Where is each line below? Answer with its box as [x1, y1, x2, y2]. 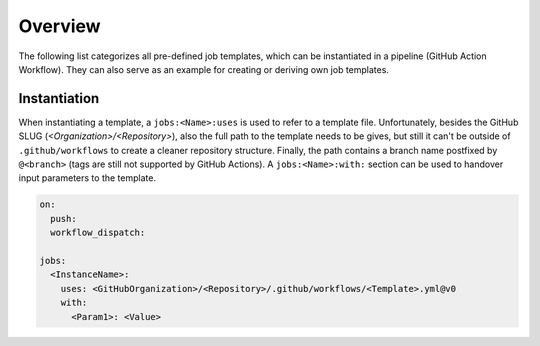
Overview [18, 15, 101, 37]
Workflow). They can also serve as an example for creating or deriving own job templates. [18, 63, 390, 75]
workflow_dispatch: [50, 227, 146, 239]
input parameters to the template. [18, 172, 157, 184]
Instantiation [18, 90, 100, 107]
